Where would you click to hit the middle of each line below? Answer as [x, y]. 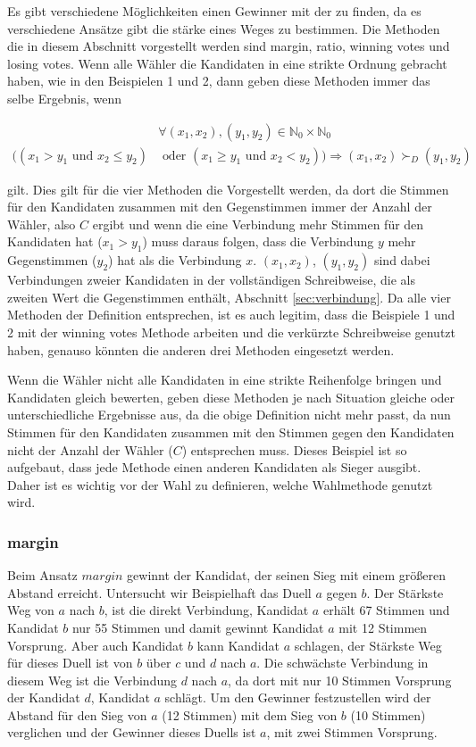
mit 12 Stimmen [383, 627]
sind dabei [402, 260]
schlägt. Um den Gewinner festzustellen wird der [298, 697]
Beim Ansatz [42, 575]
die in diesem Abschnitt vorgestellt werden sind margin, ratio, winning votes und [229, 46]
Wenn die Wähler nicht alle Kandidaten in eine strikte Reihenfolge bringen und [225, 380]
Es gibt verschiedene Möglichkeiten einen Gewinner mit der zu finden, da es [214, 11]
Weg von [31, 610]
